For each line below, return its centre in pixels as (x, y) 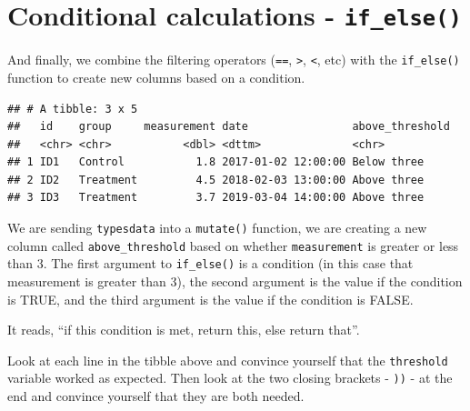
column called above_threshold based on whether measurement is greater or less (233, 245)
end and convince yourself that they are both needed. (156, 396)
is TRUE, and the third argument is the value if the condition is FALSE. (210, 299)
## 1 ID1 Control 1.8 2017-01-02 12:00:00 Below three (216, 162)
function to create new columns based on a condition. (156, 77)
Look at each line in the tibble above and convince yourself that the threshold (228, 360)
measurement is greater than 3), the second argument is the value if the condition (235, 281)
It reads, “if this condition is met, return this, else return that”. (184, 330)
